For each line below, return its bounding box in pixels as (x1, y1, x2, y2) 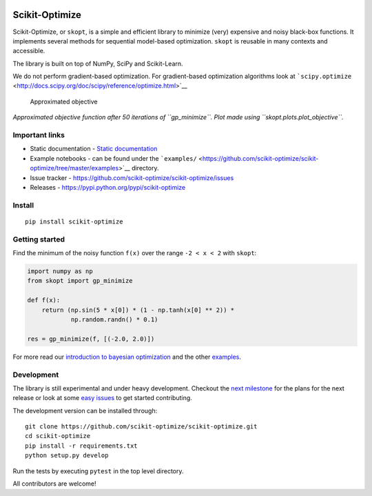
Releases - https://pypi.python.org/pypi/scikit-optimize (30, 183, 186, 191)
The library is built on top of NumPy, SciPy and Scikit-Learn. (12, 59, 183, 68)
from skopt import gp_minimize (27, 277, 134, 285)
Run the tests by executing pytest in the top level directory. (12, 466, 184, 475)
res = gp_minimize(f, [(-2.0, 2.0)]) (27, 335, 155, 343)
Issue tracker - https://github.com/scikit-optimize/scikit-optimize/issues (30, 173, 234, 182)
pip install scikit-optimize (25, 217, 123, 226)
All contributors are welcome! (12, 479, 96, 488)
